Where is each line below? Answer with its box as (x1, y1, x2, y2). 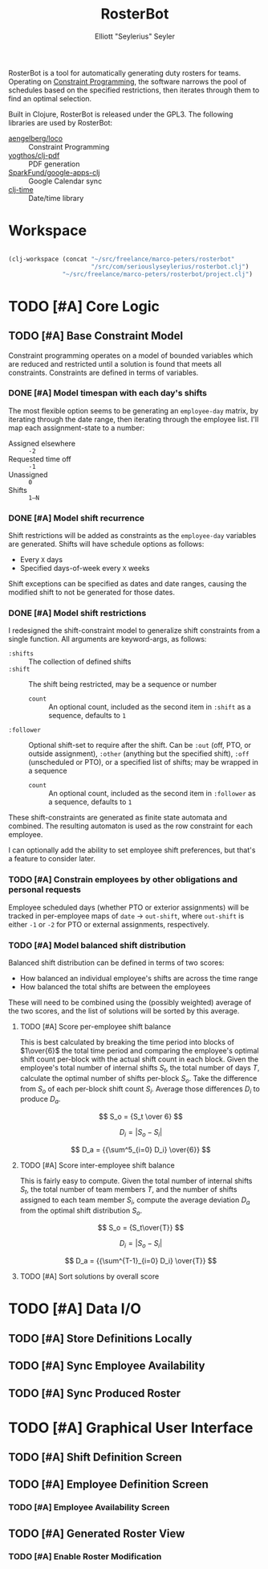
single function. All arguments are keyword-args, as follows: (8, 635, 207, 644)
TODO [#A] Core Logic (8, 297, 160, 315)
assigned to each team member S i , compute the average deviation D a (19, 1195, 250, 1206)
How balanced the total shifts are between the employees (19, 982, 211, 992)
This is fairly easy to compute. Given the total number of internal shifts (19, 1176, 253, 1185)
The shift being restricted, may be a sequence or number (28, 680, 217, 689)
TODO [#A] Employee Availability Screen (8, 1501, 170, 1513)
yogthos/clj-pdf (8, 150, 60, 160)
